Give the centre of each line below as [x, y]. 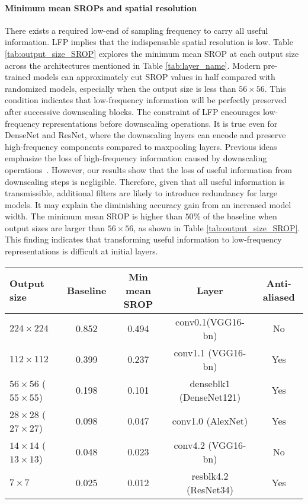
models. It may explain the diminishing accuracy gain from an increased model [148, 204]
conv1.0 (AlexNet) [210, 421]
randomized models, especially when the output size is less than [121, 88]
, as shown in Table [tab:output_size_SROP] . [217, 227]
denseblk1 [210, 383]
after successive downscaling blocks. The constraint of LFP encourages [133, 111]
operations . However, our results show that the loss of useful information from [148, 169]
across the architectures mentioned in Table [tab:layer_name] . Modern [133, 65]
